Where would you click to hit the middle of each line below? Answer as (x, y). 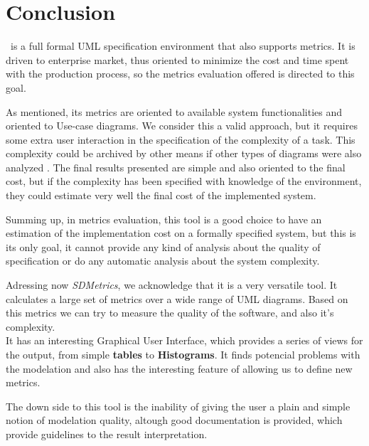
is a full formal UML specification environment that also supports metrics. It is (183, 46)
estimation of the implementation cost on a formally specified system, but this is (181, 233)
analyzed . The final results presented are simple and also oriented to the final (176, 167)
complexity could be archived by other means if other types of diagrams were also (184, 153)
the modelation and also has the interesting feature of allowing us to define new (179, 368)
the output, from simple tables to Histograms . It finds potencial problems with (183, 354)
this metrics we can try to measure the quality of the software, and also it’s (170, 313)
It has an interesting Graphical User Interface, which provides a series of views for (184, 340)
